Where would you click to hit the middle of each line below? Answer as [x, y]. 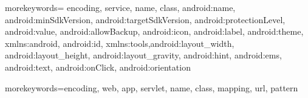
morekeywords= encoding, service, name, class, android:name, [120, 7]
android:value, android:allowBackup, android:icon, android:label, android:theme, [154, 31]
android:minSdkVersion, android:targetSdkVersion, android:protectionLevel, [145, 19]
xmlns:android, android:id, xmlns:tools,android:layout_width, [120, 43]
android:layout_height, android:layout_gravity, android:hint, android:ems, [143, 55]
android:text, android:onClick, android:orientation [98, 67]
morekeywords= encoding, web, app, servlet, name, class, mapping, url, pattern [152, 87]
